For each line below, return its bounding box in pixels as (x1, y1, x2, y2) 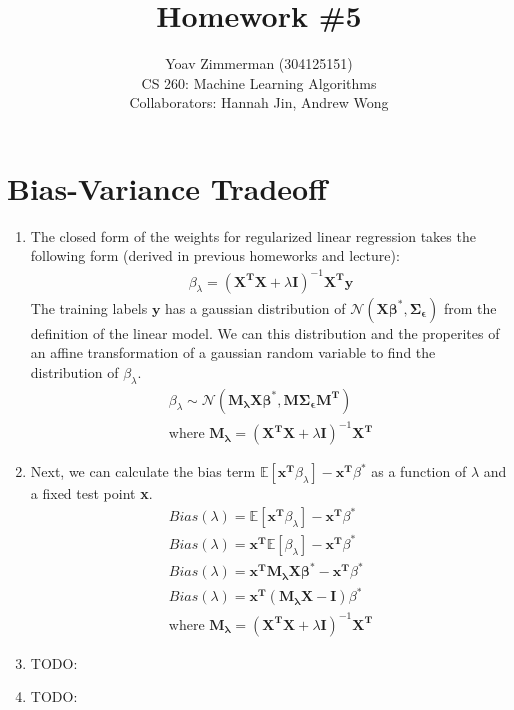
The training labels (30, 297, 148, 318)
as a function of (371, 461, 467, 482)
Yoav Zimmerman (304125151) (165, 53, 353, 74)
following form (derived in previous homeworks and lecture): (30, 245, 400, 266)
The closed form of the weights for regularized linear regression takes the (30, 225, 476, 246)
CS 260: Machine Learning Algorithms (141, 72, 377, 93)
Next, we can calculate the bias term (30, 461, 256, 482)
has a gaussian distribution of (165, 297, 346, 318)
